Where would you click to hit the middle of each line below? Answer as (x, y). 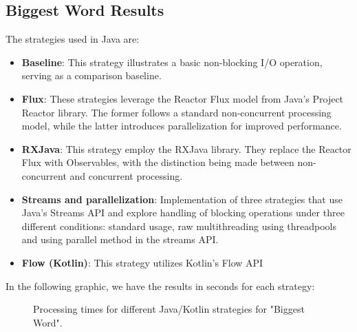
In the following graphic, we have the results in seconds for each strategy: (160, 286)
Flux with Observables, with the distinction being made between (158, 162)
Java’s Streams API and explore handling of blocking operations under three (183, 212)
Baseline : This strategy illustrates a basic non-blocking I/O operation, (172, 62)
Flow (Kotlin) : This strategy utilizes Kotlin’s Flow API (142, 262)
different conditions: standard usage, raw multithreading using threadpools (179, 226)
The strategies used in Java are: (73, 39)
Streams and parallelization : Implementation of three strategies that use (182, 199)
